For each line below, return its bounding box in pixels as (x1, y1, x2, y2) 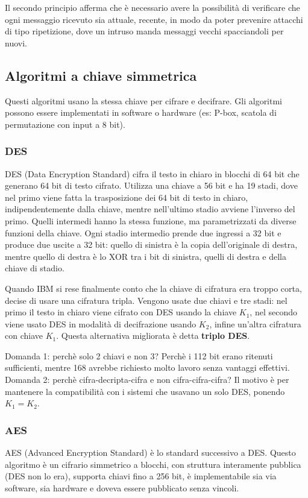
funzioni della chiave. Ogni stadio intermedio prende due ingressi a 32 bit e (5, 226, 281, 239)
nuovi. (5, 36, 27, 49)
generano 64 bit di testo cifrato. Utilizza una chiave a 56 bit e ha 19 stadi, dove (5, 179, 298, 192)
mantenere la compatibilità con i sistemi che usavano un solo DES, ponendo (5, 385, 285, 397)
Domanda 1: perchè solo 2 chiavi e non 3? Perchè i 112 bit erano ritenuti (5, 349, 273, 362)
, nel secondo (250, 306, 297, 318)
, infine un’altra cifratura (209, 317, 301, 330)
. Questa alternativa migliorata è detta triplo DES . (56, 329, 250, 342)
